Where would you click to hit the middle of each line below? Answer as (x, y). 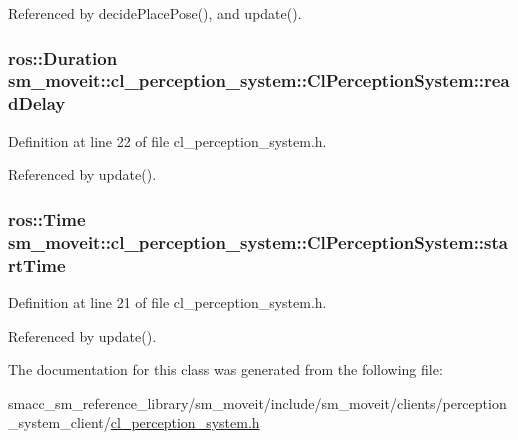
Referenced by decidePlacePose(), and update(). (155, 13)
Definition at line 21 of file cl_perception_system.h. (167, 301)
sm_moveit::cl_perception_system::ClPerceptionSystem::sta (258, 241)
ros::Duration (63, 57)
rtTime (37, 264)
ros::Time (47, 218)
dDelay (37, 103)
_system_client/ (59, 422)
